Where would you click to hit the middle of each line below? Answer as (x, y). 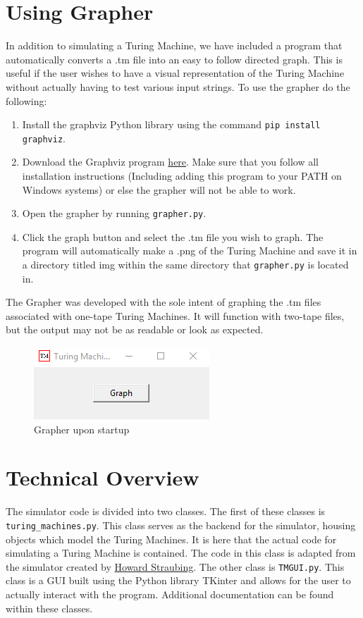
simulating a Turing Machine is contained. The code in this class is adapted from (181, 553)
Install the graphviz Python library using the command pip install (171, 124)
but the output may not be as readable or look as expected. (135, 329)
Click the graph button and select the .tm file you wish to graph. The (173, 236)
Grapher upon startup (82, 429)
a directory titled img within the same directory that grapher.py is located (185, 265)
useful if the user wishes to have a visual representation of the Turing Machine (175, 73)
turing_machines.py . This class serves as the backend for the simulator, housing (181, 525)
